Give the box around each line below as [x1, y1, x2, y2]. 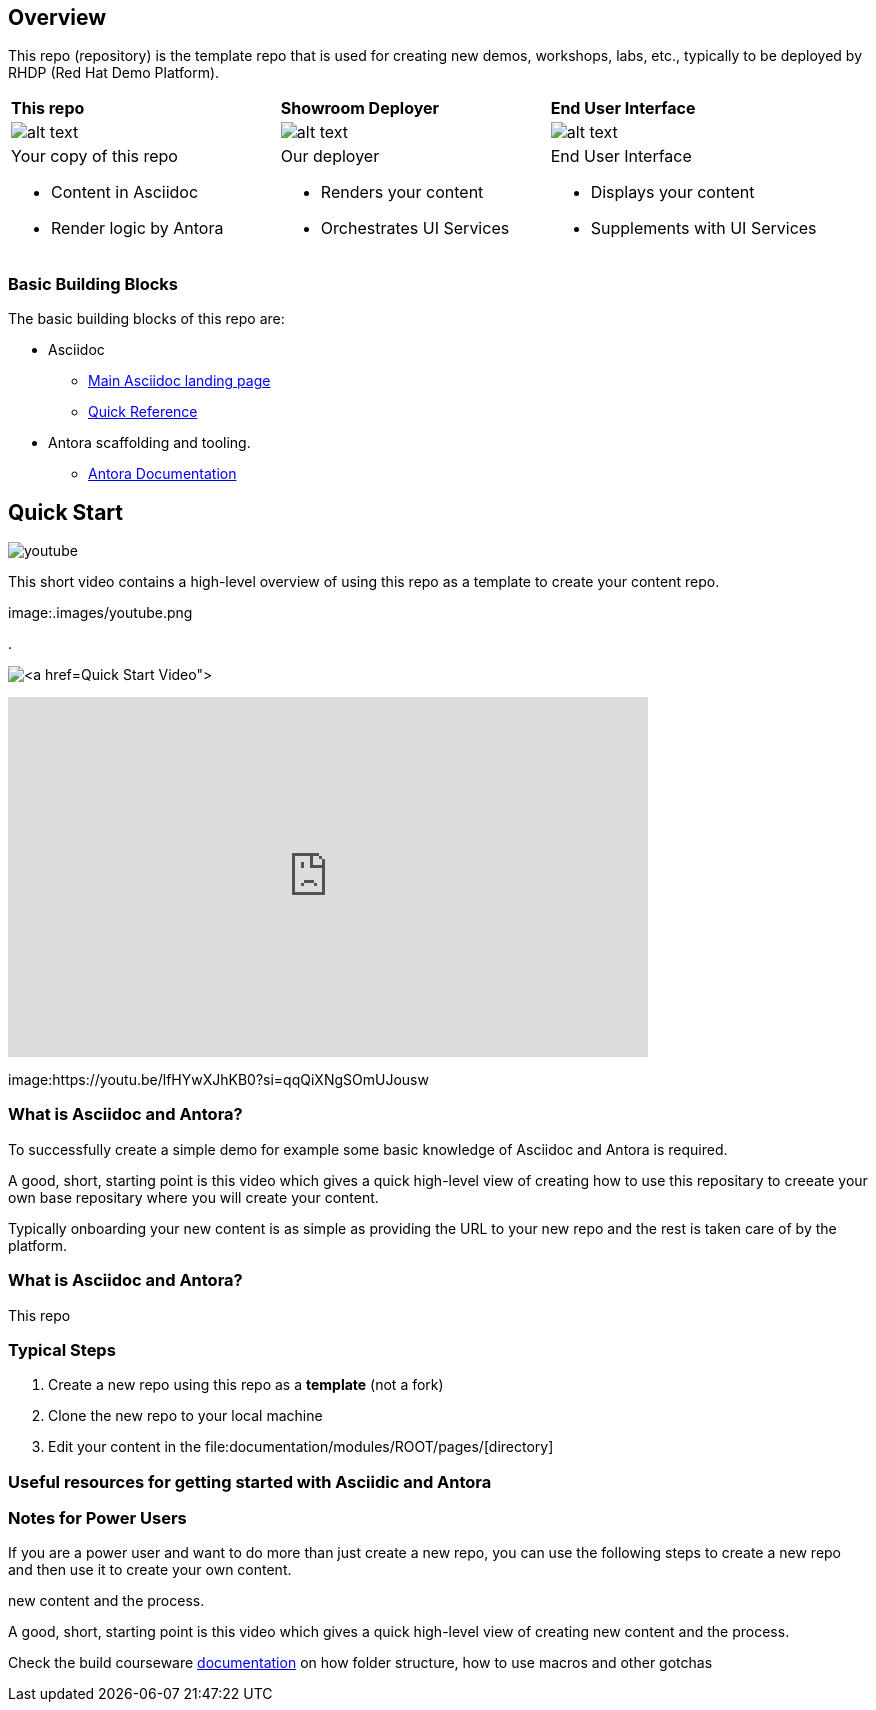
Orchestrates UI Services [320, 218, 510, 239]
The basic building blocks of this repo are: [8, 310, 285, 328]
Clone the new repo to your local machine [48, 1407, 323, 1425]
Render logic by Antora [51, 218, 224, 239]
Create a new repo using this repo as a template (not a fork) [48, 1376, 444, 1394]
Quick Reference [88, 403, 198, 421]
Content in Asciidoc [51, 182, 199, 203]
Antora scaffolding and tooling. [48, 434, 251, 452]
